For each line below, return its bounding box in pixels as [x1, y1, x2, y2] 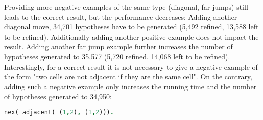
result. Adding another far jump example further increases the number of [4, 41, 233, 52]
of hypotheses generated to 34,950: [4, 91, 112, 102]
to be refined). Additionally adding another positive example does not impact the [4, 31, 259, 42]
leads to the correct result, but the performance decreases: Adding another [4, 11, 237, 22]
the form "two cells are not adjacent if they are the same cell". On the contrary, [4, 71, 252, 82]
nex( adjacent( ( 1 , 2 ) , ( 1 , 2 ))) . [4, 108, 114, 116]
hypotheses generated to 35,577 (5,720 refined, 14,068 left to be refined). [4, 51, 230, 62]
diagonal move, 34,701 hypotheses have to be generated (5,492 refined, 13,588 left [4, 21, 259, 32]
